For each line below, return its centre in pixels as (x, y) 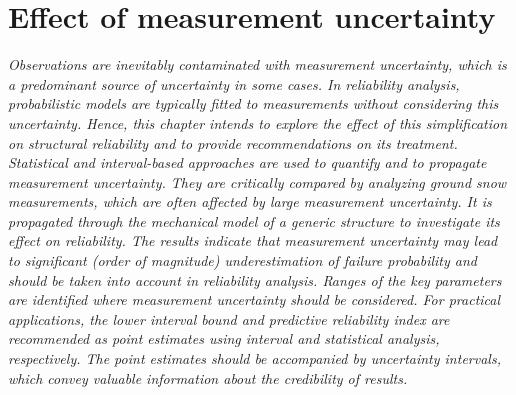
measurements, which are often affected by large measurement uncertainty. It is (250, 201)
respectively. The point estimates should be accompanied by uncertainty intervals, (254, 358)
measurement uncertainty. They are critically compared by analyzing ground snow (257, 181)
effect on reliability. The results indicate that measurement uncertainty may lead (253, 240)
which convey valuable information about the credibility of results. (208, 377)
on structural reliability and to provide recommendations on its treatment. (233, 142)
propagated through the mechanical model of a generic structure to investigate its (254, 220)
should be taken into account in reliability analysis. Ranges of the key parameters (255, 279)
